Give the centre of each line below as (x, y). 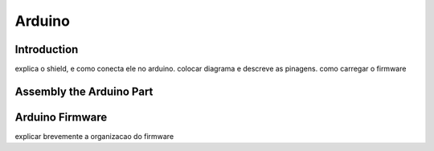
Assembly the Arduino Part (84, 91)
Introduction (47, 49)
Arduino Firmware (61, 117)
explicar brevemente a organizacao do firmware (94, 136)
